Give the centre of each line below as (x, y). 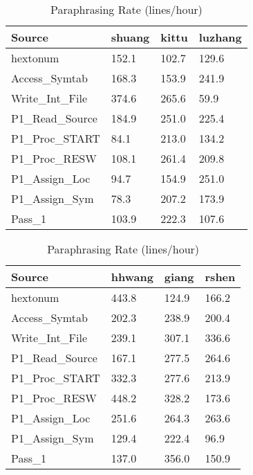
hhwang (132, 277)
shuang (130, 37)
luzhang (220, 37)
